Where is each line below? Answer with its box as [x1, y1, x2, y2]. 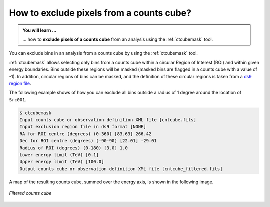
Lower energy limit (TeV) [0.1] [19, 152, 99, 157]
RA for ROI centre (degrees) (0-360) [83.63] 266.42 [19, 131, 152, 137]
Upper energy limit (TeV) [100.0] [19, 159, 104, 165]
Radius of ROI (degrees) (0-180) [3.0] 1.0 [19, 145, 128, 151]
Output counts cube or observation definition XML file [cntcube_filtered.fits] [19, 166, 223, 172]
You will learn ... [22, 27, 57, 33]
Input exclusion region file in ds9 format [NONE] [19, 124, 147, 130]
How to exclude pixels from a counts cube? [9, 7, 192, 18]
